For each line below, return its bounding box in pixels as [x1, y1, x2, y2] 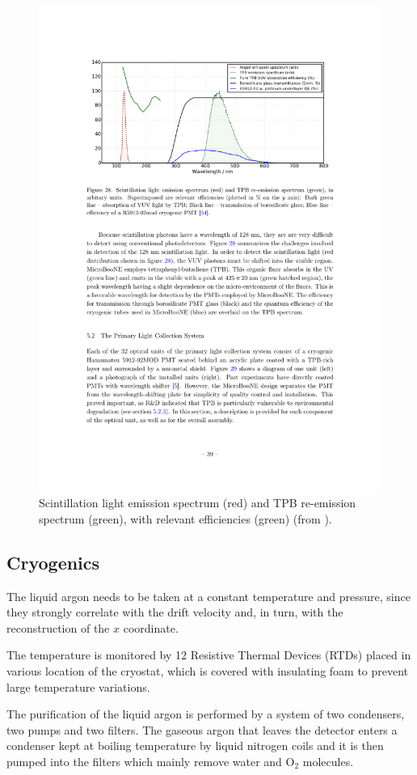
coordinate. [123, 619, 179, 636]
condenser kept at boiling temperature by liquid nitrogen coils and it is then [6, 737, 384, 754]
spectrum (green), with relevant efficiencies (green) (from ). [39, 510, 332, 527]
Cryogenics [6, 549, 100, 574]
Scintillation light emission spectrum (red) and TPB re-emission [39, 494, 356, 511]
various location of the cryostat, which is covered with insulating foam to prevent [6, 663, 409, 680]
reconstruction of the [6, 619, 110, 636]
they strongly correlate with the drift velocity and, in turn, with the [6, 603, 343, 620]
